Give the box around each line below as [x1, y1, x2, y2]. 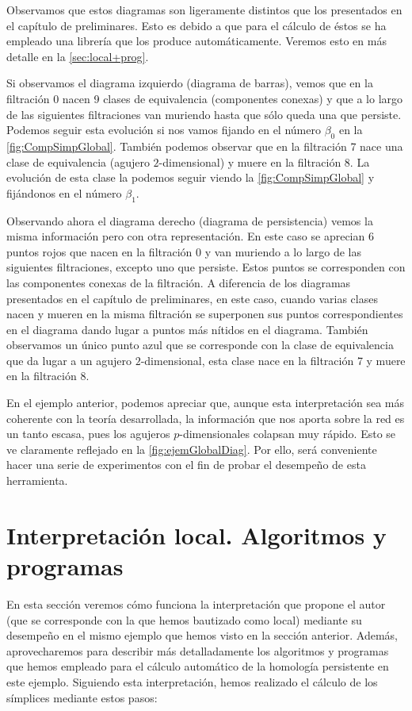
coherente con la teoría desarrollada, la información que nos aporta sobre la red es [6, 409, 405, 426]
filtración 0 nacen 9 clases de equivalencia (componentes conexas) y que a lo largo [6, 90, 403, 106]
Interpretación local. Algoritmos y [6, 518, 387, 551]
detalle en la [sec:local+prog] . [6, 48, 149, 64]
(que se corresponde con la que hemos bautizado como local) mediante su [6, 611, 362, 628]
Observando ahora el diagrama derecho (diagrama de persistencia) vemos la [6, 212, 373, 229]
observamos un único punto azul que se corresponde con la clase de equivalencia [6, 336, 394, 353]
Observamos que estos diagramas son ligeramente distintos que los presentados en [6, 2, 402, 17]
